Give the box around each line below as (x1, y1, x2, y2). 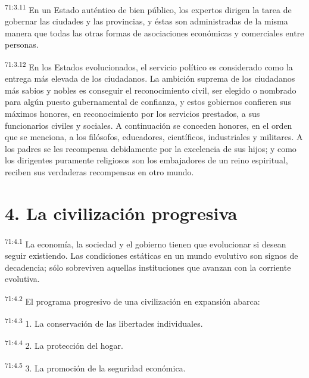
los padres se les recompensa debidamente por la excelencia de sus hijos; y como (5, 142, 296, 154)
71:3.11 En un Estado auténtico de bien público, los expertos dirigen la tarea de (5, 2, 292, 16)
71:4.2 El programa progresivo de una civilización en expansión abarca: (5, 293, 260, 307)
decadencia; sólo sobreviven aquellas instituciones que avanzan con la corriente (5, 261, 291, 273)
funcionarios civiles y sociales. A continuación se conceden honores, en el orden (5, 119, 292, 131)
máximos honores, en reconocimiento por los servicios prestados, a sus (5, 107, 260, 120)
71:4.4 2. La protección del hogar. (5, 337, 123, 351)
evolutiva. (5, 272, 40, 285)
